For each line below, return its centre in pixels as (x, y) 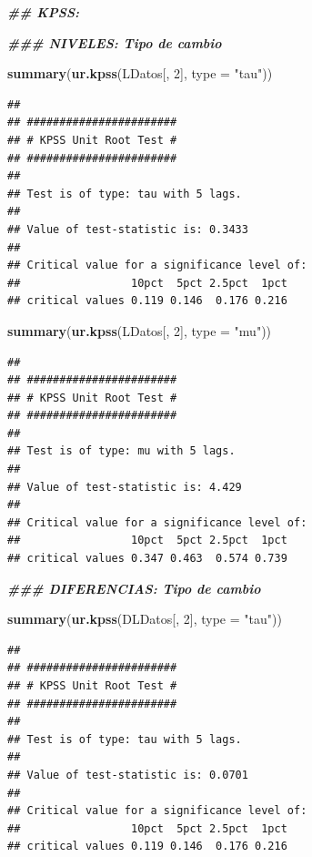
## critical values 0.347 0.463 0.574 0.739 (147, 559)
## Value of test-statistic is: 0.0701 (128, 775)
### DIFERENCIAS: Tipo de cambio (134, 588)
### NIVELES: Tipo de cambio (115, 42)
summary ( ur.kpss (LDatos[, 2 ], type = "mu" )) (140, 330)
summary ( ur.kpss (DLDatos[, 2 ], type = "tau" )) (145, 619)
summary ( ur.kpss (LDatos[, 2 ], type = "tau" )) (140, 73)
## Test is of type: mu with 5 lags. (121, 451)
